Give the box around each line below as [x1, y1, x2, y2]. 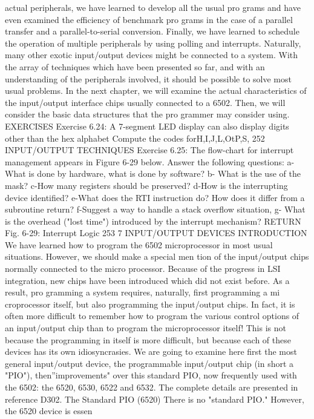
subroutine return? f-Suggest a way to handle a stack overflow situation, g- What [5, 203, 306, 216]
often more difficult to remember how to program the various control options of [5, 309, 299, 322]
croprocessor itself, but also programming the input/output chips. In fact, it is [5, 297, 295, 310]
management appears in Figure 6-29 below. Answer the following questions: [5, 155, 284, 168]
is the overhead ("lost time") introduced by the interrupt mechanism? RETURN [5, 214, 301, 227]
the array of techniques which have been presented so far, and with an [5, 60, 265, 73]
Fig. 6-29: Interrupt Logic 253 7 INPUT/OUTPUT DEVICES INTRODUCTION [5, 226, 307, 239]
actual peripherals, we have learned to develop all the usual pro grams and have [5, 1, 301, 13]
